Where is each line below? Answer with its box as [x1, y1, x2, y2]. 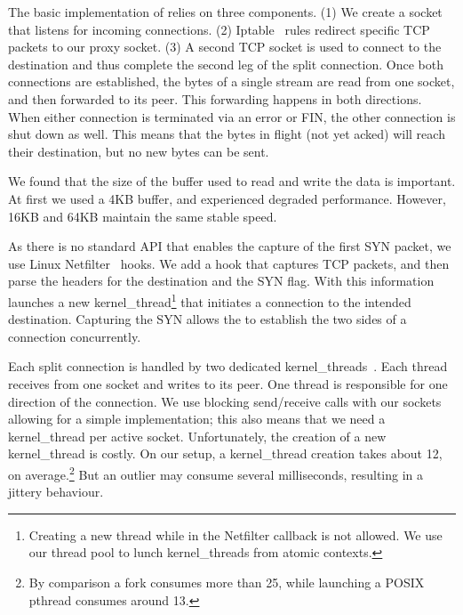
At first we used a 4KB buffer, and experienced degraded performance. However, [8, 189, 446, 207]
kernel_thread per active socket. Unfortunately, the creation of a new [8, 426, 387, 445]
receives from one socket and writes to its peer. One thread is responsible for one [8, 374, 448, 392]
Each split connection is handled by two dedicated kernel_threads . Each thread [8, 357, 448, 376]
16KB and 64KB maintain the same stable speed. [8, 206, 277, 225]
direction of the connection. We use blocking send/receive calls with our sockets [8, 392, 442, 410]
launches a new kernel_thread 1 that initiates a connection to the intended [8, 289, 411, 311]
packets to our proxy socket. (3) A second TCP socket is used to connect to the [8, 37, 442, 56]
